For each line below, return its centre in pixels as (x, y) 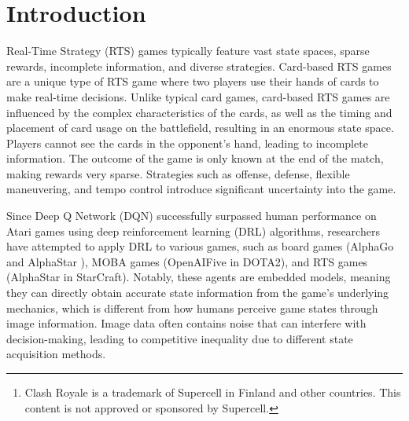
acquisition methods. (56, 354)
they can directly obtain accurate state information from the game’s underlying (198, 293)
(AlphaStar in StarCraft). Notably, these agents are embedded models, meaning (199, 277)
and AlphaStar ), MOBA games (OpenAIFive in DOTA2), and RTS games (187, 261)
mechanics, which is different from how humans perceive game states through (192, 308)
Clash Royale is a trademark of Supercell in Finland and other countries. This (213, 392)
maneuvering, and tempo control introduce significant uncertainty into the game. (201, 189)
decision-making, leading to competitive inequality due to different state (180, 338)
